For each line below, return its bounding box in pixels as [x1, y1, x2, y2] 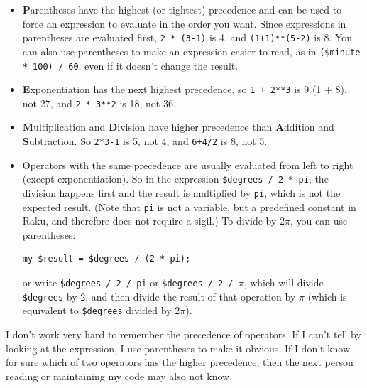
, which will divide [243, 275, 324, 290]
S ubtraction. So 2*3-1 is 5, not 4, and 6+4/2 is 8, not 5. [22, 134, 268, 149]
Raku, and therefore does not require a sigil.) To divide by [22, 213, 277, 228]
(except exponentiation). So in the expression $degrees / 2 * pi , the [22, 171, 329, 186]
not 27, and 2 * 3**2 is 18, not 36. [22, 95, 176, 110]
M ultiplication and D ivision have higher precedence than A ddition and [22, 119, 334, 134]
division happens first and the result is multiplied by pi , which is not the [22, 185, 341, 200]
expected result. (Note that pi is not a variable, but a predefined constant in [22, 199, 356, 214]
